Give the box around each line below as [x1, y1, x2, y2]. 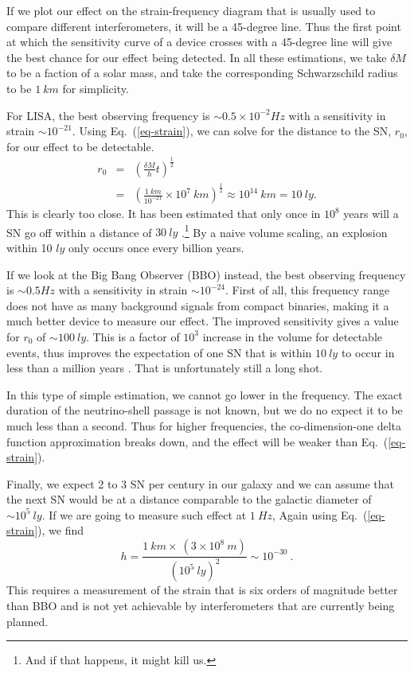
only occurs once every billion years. [68, 239, 244, 255]
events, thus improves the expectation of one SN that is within [6, 344, 312, 360]
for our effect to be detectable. [6, 138, 154, 154]
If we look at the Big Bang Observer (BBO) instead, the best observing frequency [6, 266, 406, 282]
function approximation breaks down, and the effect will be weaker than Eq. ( [6, 433, 389, 449]
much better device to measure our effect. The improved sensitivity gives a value [6, 313, 399, 329]
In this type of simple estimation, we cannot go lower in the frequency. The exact [6, 386, 403, 403]
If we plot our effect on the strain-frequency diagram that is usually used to [6, 2, 376, 18]
